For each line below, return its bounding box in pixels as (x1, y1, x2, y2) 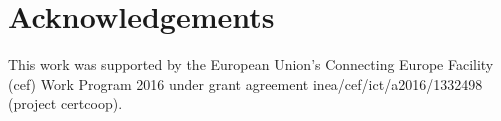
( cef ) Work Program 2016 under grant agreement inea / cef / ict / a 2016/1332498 (8, 73, 483, 94)
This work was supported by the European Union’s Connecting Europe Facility (8, 54, 494, 75)
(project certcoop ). (8, 93, 123, 114)
